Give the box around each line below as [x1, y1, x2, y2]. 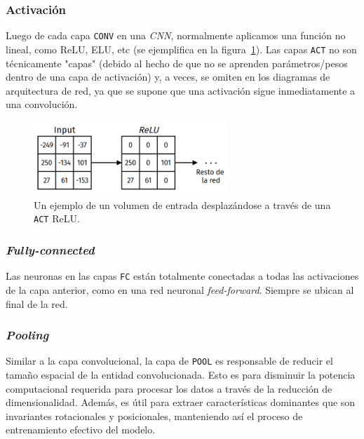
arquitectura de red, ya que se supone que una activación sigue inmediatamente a [6, 83, 356, 97]
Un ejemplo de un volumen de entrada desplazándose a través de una [34, 197, 331, 212]
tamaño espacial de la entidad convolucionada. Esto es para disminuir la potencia [6, 367, 356, 382]
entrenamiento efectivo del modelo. [6, 422, 156, 437]
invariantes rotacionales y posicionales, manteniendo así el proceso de [6, 408, 303, 423]
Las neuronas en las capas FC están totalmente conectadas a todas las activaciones [6, 269, 359, 283]
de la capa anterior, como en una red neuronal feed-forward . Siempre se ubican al [6, 282, 354, 297]
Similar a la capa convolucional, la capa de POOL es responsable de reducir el [6, 353, 333, 368]
